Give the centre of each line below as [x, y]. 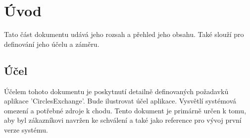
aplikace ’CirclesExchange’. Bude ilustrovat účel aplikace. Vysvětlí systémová [120, 101]
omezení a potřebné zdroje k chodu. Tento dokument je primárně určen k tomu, [125, 110]
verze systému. [26, 129]
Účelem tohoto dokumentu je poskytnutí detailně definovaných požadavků [116, 91]
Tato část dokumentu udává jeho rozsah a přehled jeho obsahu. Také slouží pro [124, 34]
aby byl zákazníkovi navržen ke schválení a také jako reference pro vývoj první [123, 120]
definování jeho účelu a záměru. [52, 44]
